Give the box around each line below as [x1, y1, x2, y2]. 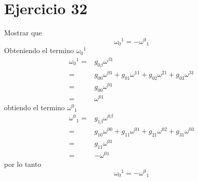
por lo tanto [4, 159, 42, 169]
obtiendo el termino [4, 102, 65, 112]
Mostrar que [4, 27, 42, 38]
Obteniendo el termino [4, 45, 74, 56]
